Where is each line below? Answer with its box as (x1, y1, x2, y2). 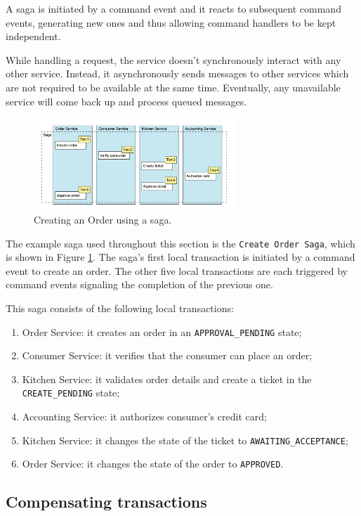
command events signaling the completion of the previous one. (6, 277, 273, 292)
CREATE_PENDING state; (22, 385, 120, 400)
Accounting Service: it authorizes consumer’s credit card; (22, 409, 267, 424)
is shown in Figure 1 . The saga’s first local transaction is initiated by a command (6, 250, 355, 264)
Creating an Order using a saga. (34, 212, 172, 226)
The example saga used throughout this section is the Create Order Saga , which (6, 236, 355, 250)
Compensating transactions (6, 491, 207, 512)
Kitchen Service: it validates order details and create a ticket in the (22, 371, 312, 386)
